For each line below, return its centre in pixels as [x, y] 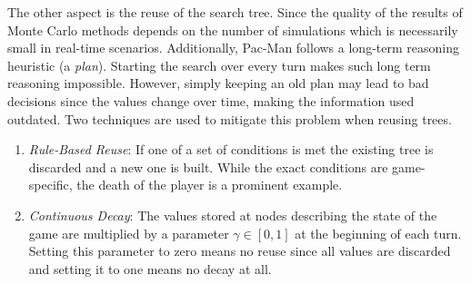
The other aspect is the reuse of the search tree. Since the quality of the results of [235, 12]
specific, [50, 185]
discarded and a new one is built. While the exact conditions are [208, 166]
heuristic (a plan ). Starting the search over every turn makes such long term [219, 65]
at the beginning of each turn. [378, 233]
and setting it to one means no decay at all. [150, 268]
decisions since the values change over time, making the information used [211, 100]
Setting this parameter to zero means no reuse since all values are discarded [240, 251]
